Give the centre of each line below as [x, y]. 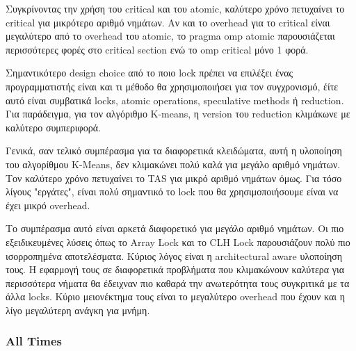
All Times [34, 341]
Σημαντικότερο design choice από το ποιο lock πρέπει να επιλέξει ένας [149, 73]
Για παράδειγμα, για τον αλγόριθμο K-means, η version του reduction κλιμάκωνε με [178, 114]
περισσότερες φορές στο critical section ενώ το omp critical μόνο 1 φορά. [157, 49]
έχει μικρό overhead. [48, 205]
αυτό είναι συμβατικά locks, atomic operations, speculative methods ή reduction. [175, 100]
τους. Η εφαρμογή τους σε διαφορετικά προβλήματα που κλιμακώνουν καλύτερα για [175, 269]
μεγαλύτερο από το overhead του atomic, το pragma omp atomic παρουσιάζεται [170, 36]
